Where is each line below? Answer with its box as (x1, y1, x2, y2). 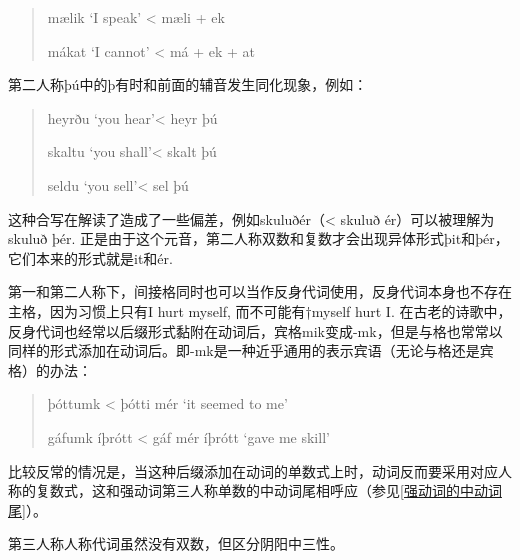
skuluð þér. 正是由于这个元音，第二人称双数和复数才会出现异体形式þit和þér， (8, 228, 509, 249)
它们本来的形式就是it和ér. (8, 247, 173, 268)
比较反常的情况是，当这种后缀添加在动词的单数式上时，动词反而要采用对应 (8, 460, 498, 481)
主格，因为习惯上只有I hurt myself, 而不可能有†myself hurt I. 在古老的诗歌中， (8, 300, 512, 321)
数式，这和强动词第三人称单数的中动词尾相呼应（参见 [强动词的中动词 (49, 480, 502, 501)
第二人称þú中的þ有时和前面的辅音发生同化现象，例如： (8, 74, 368, 95)
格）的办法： (8, 359, 92, 380)
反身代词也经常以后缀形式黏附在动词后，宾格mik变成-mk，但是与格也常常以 (8, 320, 503, 341)
